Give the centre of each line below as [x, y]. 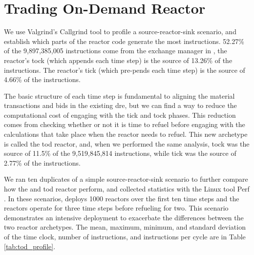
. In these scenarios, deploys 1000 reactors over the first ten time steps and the [122, 198]
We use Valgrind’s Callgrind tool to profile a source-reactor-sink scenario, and [120, 32]
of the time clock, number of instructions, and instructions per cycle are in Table [125, 236]
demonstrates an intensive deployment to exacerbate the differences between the [124, 217]
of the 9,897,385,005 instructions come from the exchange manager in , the [116, 51]
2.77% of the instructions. [42, 162]
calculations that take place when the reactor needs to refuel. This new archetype [126, 134]
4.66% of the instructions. [42, 79]
